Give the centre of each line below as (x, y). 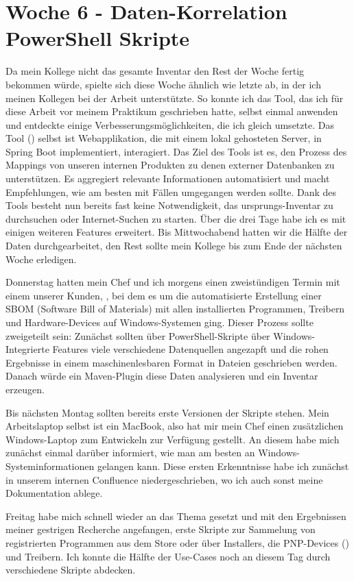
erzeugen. (25, 389)
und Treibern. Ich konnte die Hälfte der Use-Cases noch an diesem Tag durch (168, 556)
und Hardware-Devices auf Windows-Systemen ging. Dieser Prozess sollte (160, 322)
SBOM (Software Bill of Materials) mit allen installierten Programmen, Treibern (175, 309)
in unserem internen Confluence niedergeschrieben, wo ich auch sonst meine (164, 479)
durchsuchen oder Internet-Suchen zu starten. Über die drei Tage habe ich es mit (176, 218)
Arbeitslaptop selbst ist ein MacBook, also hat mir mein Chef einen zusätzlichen (175, 426)
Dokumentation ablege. (54, 493)
